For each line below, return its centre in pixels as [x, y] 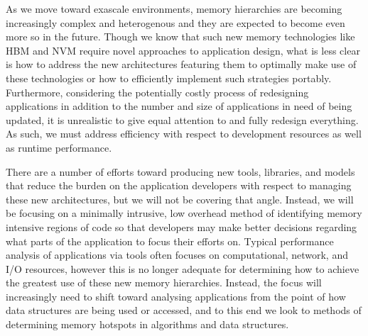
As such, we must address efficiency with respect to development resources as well [184, 134]
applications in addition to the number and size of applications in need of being [179, 106]
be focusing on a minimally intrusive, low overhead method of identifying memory [184, 213]
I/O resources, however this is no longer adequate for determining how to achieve [183, 268]
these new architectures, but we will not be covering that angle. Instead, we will [180, 199]
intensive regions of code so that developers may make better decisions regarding [182, 226]
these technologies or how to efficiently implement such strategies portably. [169, 78]
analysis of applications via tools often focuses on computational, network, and [177, 255]
